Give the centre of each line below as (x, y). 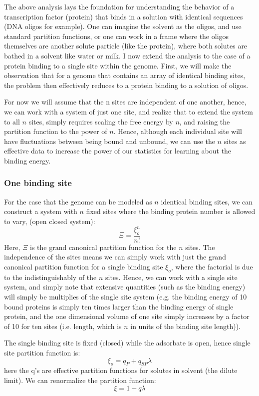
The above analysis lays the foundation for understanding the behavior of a (119, 6)
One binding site (38, 183)
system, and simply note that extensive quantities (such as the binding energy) (125, 287)
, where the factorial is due (212, 267)
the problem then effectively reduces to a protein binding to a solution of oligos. (126, 85)
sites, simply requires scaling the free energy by (101, 121)
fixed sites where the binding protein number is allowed (171, 211)
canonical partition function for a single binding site (84, 267)
